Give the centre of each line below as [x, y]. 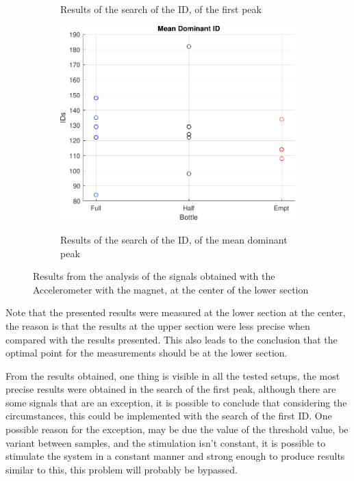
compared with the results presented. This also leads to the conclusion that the [172, 339]
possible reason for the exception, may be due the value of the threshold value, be [177, 429]
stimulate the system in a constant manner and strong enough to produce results [175, 456]
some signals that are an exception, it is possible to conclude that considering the [176, 402]
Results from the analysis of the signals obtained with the [154, 276]
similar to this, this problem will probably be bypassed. [122, 469]
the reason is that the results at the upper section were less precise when [158, 325]
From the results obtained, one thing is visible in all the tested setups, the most [173, 375]
